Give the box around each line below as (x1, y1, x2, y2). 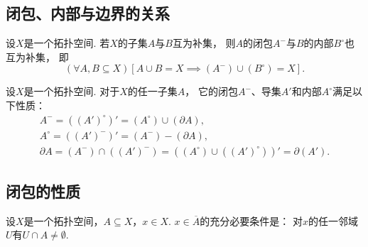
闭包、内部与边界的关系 (6, 2, 170, 24)
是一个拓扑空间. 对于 (23, 84, 120, 99)
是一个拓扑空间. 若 (23, 35, 110, 50)
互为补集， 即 (6, 49, 69, 64)
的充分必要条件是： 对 (200, 213, 303, 228)
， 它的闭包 (185, 84, 238, 99)
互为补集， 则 (172, 35, 236, 50)
